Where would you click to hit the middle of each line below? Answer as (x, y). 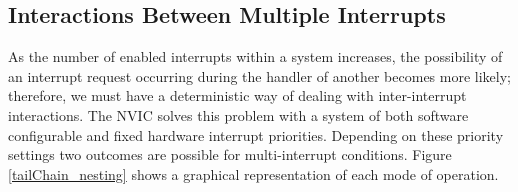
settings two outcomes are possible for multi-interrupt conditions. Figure (230, 154)
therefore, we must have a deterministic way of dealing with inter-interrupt (237, 95)
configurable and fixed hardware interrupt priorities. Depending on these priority (256, 134)
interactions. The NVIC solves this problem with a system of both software (238, 114)
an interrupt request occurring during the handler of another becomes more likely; (259, 75)
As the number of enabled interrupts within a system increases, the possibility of (255, 56)
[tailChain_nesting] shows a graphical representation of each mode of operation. (253, 173)
